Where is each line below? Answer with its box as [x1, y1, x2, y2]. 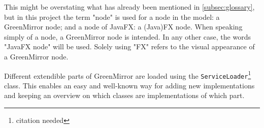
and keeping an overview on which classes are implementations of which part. [4, 90, 245, 101]
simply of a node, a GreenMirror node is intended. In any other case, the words [4, 31, 251, 42]
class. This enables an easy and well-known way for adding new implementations [4, 80, 255, 90]
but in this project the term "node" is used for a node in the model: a [4, 11, 220, 22]
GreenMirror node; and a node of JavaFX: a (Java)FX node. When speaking [4, 21, 243, 32]
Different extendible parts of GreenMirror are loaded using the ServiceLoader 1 [4, 69, 251, 81]
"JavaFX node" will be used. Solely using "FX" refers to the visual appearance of [4, 41, 255, 52]
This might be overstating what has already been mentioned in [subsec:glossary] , [4, 2, 255, 12]
